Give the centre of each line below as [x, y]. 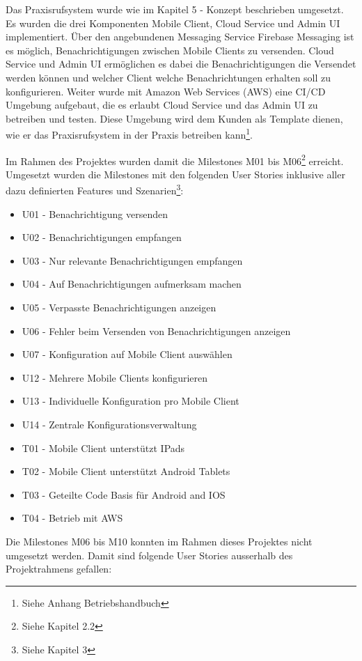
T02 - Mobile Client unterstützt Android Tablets [126, 471]
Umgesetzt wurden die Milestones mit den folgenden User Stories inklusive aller [175, 174]
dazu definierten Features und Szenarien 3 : [95, 189]
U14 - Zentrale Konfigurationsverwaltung [109, 425]
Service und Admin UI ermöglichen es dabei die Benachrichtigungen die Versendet [181, 64]
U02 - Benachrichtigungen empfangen [102, 237]
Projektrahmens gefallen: [59, 569]
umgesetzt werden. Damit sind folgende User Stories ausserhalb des [149, 555]
